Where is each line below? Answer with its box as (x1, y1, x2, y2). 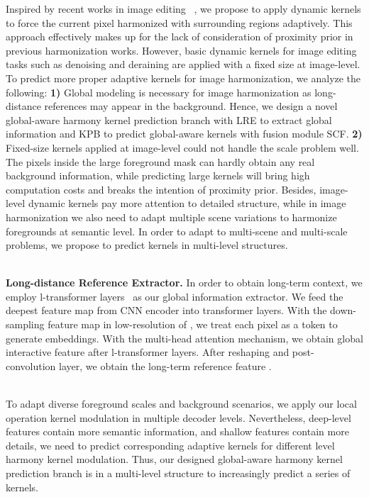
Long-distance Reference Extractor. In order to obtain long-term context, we (6, 275, 363, 290)
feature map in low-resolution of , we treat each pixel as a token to (48, 317, 338, 332)
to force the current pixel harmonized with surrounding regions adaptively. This (6, 15, 353, 30)
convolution (6, 358, 56, 373)
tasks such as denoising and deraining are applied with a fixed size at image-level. (6, 57, 360, 72)
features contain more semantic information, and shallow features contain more (6, 424, 349, 439)
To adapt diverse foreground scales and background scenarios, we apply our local (6, 396, 357, 411)
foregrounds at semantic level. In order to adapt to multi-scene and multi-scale (6, 223, 348, 238)
